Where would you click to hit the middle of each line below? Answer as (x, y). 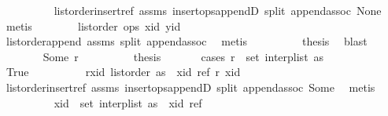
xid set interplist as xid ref (128, 102)
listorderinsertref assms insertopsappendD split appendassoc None (218, 10)
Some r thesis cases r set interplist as (183, 56)
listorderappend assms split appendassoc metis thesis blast (187, 41)
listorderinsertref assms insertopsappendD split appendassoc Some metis (190, 87)
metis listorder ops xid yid (93, 25)
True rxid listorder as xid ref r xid (123, 72)
